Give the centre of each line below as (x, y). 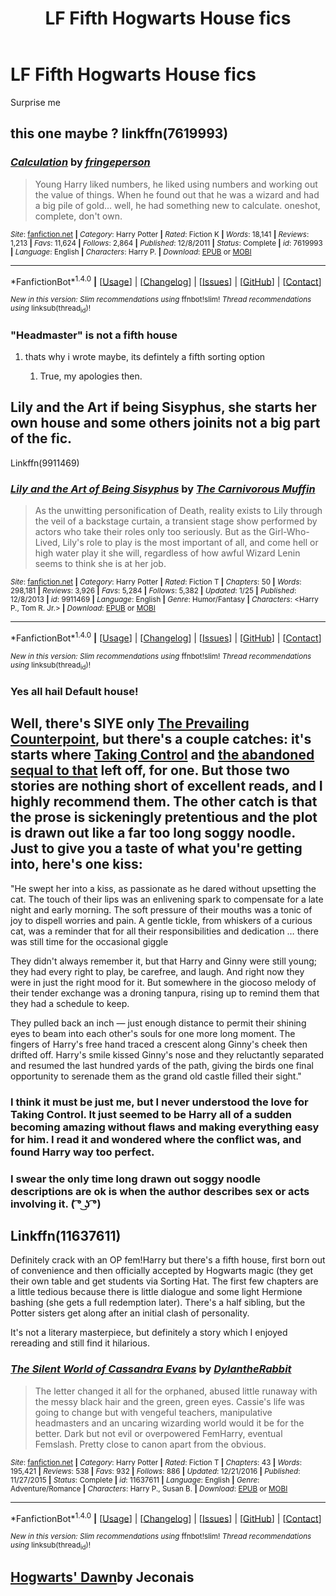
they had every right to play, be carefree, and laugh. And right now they (157, 971)
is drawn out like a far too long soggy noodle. (153, 833)
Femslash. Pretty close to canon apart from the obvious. (150, 1444)
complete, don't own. (78, 216)
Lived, (47, 543)
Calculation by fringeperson (80, 162)
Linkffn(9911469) (45, 463)
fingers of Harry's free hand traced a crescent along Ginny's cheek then (159, 1044)
